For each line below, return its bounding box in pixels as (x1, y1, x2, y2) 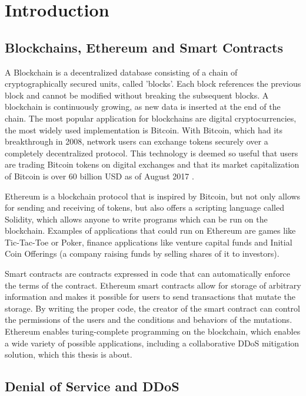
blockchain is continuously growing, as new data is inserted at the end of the (5, 100, 281, 113)
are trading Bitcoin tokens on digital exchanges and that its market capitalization (5, 158, 300, 171)
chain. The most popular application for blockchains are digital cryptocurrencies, (5, 112, 297, 124)
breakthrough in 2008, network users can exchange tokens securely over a (5, 135, 268, 148)
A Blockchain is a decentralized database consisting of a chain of (5, 66, 238, 78)
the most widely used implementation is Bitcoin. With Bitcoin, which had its (5, 123, 283, 136)
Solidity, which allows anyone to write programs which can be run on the (5, 212, 268, 225)
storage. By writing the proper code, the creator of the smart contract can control (5, 302, 300, 314)
